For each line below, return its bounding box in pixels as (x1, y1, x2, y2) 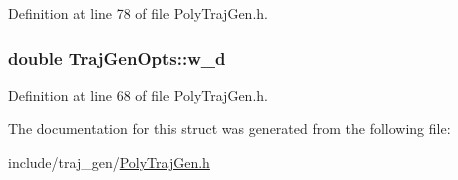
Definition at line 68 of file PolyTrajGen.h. (8, 84, 268, 105)
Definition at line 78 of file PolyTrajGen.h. (8, 3, 268, 23)
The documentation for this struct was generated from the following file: (8, 118, 451, 139)
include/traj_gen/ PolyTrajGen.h (8, 152, 210, 172)
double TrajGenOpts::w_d (8, 45, 226, 70)
